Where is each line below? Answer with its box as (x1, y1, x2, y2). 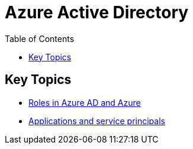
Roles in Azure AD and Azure (28, 97, 141, 108)
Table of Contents (5, 33, 75, 44)
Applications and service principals (28, 115, 165, 126)
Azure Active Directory (5, 2, 189, 22)
